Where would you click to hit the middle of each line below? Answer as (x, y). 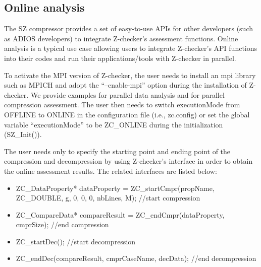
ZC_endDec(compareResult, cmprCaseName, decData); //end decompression (136, 258)
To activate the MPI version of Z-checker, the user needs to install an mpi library (130, 75)
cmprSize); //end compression (62, 224)
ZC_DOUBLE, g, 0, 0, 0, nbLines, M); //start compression (108, 198)
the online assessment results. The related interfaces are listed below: (111, 171)
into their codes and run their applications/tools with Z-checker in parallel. (120, 58)
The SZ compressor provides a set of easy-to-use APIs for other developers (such (128, 28)
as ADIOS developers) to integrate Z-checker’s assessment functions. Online (121, 38)
